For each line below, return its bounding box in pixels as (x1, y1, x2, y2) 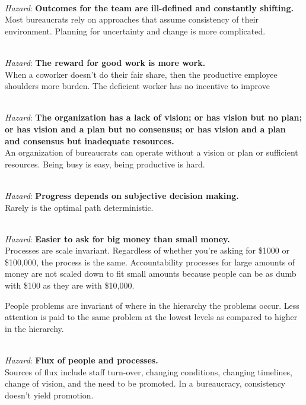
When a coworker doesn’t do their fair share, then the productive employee (5, 68, 278, 80)
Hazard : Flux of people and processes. (5, 354, 158, 366)
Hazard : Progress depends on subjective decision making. (5, 189, 239, 201)
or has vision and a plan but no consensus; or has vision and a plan (5, 122, 286, 135)
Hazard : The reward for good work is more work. (5, 56, 206, 68)
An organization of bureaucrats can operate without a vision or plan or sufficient (5, 146, 298, 159)
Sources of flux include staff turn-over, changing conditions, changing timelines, (5, 365, 293, 378)
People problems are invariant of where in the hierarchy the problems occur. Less (5, 299, 299, 311)
